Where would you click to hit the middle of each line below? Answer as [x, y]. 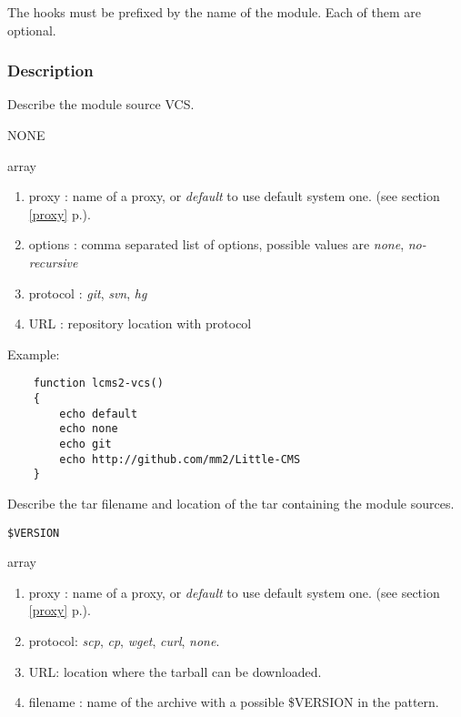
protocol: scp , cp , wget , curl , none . [124, 640]
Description [50, 71]
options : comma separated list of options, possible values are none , [216, 244]
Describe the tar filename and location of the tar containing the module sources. [231, 503]
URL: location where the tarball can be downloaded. [175, 671]
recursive [53, 262]
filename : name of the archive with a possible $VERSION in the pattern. [234, 702]
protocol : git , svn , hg [88, 293]
